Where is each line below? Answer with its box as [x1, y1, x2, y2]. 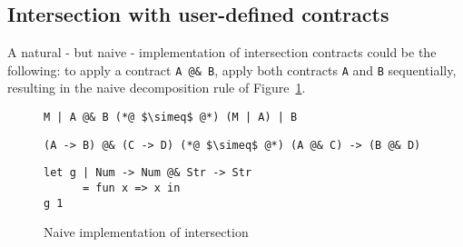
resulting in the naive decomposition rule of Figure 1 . [7, 78, 306, 97]
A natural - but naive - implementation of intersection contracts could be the [7, 43, 437, 62]
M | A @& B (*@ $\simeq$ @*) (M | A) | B [44, 111, 298, 124]
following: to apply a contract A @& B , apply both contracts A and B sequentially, [7, 60, 457, 79]
